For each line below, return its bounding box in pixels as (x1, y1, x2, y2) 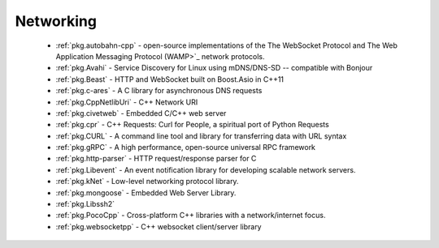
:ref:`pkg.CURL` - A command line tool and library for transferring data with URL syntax (55, 130, 347, 141)
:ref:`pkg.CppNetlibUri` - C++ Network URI (55, 97, 198, 107)
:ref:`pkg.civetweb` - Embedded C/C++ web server (55, 108, 227, 118)
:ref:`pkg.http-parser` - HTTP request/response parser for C (55, 154, 257, 164)
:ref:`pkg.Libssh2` (55, 199, 115, 209)
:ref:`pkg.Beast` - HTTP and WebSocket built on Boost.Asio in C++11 (55, 74, 285, 84)
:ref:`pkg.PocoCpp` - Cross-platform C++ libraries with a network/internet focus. (55, 211, 326, 220)
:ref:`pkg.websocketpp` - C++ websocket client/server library (55, 221, 262, 231)
